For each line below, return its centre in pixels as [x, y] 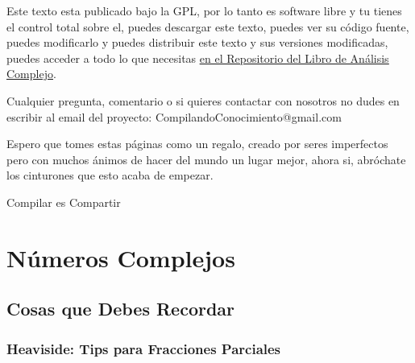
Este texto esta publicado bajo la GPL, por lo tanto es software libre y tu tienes [204, 10]
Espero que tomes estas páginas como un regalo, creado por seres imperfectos [197, 144]
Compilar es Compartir [64, 202]
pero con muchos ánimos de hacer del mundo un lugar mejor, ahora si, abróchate [206, 159]
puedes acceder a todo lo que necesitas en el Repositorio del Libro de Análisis [198, 58]
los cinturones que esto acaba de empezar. [110, 175]
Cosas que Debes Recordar [121, 309]
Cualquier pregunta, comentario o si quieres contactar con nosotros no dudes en [203, 100]
